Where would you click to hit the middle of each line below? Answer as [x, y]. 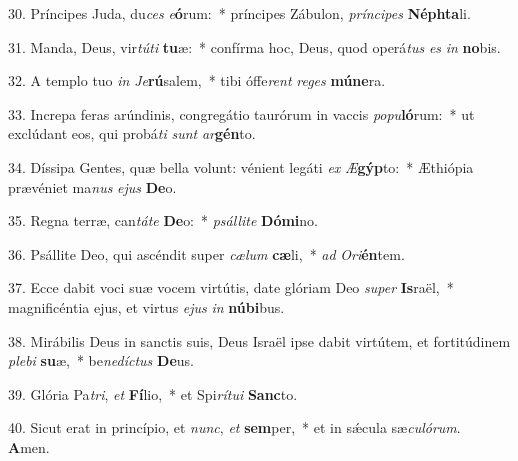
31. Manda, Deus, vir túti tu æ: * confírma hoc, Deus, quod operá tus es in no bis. [254, 46]
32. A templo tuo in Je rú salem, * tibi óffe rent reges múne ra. [197, 80]
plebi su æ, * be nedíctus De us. [101, 360]
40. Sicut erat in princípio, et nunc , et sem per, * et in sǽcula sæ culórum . [234, 427]
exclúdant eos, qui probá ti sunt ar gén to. [132, 133]
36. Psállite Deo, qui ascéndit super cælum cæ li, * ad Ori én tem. [206, 253]
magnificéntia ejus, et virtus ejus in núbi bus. [146, 306]
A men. [29, 446]
